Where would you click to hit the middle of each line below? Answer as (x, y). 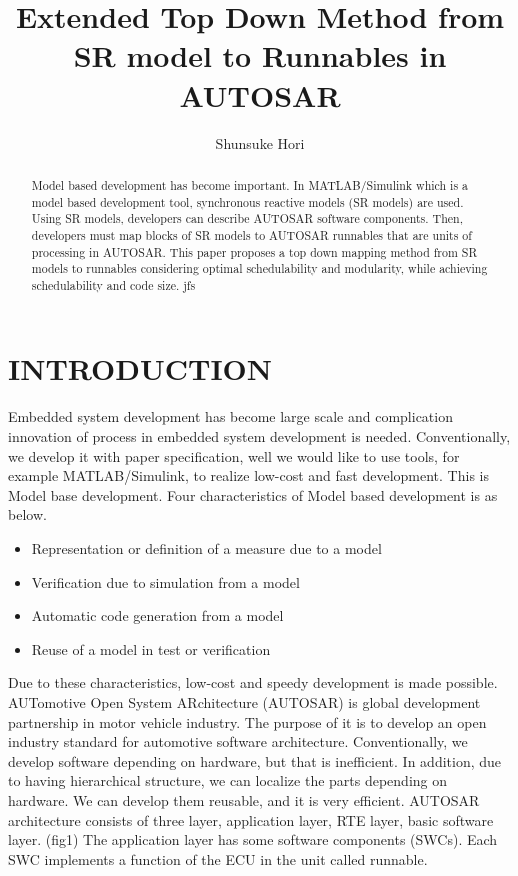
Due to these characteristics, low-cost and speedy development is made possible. (253, 682)
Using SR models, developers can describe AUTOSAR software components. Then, (247, 218)
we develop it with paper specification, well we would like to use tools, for (234, 455)
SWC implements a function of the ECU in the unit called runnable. (218, 858)
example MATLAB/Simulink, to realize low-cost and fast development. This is (248, 475)
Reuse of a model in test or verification (151, 648)
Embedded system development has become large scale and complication (230, 416)
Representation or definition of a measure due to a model (206, 547)
